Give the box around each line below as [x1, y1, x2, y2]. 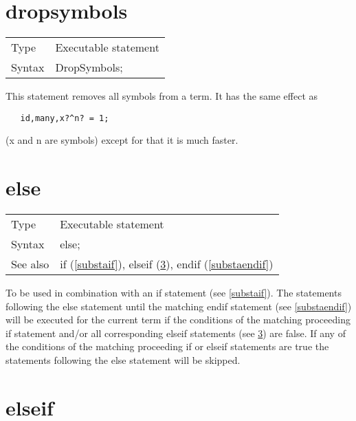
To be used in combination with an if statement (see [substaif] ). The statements [5, 285, 342, 300]
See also [11, 256, 49, 272]
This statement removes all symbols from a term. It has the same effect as [5, 89, 318, 103]
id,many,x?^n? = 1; [20, 113, 109, 123]
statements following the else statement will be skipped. [5, 353, 241, 367]
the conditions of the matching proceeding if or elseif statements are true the [5, 339, 329, 354]
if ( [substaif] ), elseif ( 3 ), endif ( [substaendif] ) [60, 256, 274, 272]
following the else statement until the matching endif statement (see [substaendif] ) [5, 299, 352, 313]
